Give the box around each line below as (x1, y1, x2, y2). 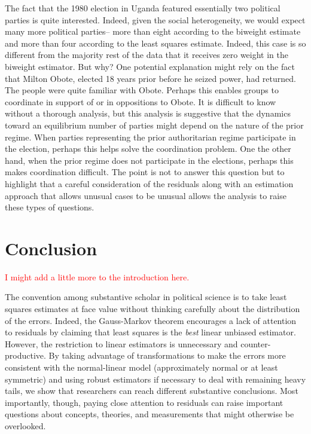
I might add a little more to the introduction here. (5, 270, 190, 283)
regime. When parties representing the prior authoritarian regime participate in (5, 130, 296, 143)
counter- (240, 337, 271, 350)
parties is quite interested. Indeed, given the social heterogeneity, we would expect (5, 13, 306, 26)
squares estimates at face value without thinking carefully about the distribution (5, 302, 300, 314)
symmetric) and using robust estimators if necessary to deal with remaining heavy (5, 372, 306, 385)
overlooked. (5, 419, 46, 432)
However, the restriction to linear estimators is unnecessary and (5, 337, 238, 350)
